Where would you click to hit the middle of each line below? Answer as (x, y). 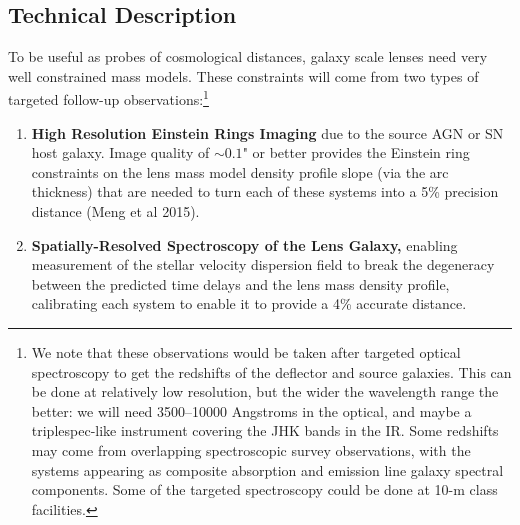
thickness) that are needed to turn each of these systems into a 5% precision (265, 191)
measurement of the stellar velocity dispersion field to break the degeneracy (263, 264)
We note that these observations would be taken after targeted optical (246, 351)
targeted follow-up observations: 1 (108, 98)
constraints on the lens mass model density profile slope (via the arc (240, 171)
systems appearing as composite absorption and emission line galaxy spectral (267, 469)
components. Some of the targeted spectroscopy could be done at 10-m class (264, 489)
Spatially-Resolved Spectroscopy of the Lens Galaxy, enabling (244, 244)
